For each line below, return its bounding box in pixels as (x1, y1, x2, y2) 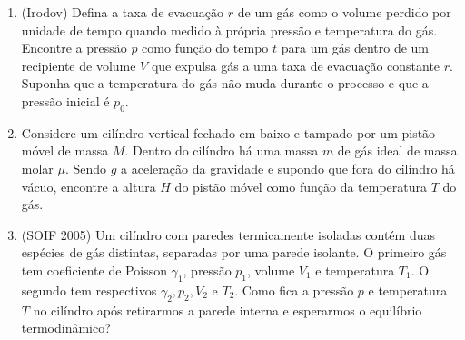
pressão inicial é (21, 91, 110, 110)
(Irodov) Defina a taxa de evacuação (21, 3, 224, 21)
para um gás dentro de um (281, 38, 430, 57)
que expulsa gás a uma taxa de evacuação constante (151, 55, 440, 75)
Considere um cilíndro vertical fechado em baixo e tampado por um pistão (21, 123, 436, 142)
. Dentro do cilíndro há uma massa (124, 141, 319, 160)
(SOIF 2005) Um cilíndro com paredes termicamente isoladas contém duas (21, 225, 435, 244)
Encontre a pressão (21, 38, 127, 57)
